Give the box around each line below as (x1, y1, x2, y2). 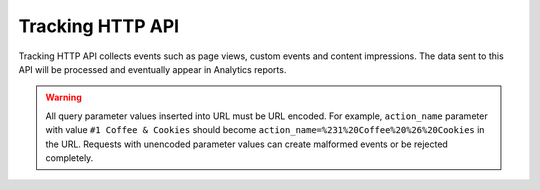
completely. (45, 151, 94, 164)
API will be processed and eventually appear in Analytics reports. (18, 63, 287, 75)
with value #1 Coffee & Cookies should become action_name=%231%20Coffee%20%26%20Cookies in (45, 124, 485, 136)
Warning (45, 91, 82, 104)
